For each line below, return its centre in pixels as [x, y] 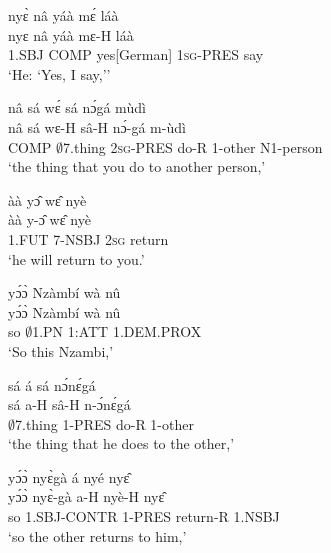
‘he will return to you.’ [76, 258]
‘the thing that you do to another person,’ [137, 166]
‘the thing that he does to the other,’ [121, 443]
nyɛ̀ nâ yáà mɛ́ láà [63, 15]
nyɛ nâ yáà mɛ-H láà [71, 34]
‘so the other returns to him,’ [97, 535]
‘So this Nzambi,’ [61, 350]
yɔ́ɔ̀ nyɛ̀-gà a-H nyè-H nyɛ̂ [86, 496]
